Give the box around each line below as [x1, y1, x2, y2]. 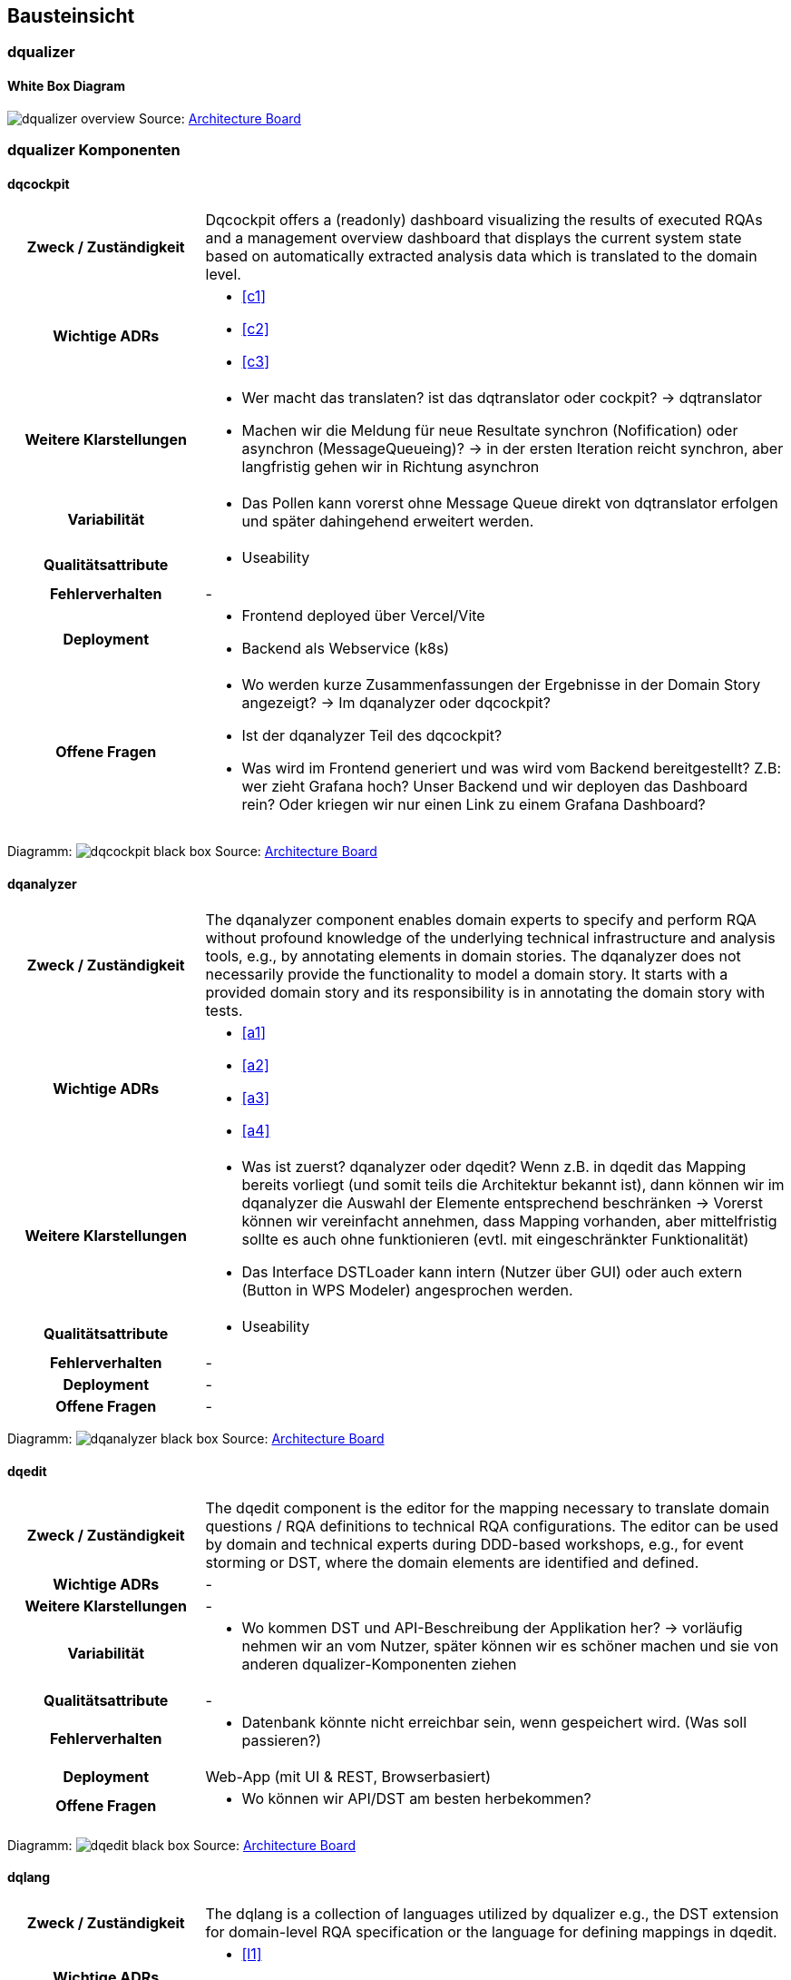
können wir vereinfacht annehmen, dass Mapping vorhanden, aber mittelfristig [241, 1212, 777, 1231]
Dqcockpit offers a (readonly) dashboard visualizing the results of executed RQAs [205, 211, 763, 230]
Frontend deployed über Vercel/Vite [241, 606, 485, 626]
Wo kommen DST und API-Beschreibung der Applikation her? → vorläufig [241, 1618, 743, 1637]
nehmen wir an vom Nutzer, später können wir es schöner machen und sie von [241, 1636, 779, 1655]
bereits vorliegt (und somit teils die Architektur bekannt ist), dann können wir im [241, 1176, 785, 1195]
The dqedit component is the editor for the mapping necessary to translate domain [205, 1498, 770, 1517]
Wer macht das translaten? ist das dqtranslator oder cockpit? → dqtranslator [241, 389, 763, 408]
